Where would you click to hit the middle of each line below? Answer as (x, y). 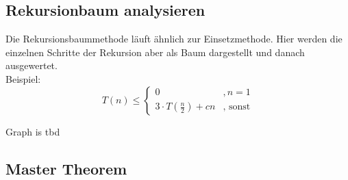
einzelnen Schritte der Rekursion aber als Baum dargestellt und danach (155, 52)
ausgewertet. (32, 65)
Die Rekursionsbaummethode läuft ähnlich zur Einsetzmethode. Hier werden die (174, 39)
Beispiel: (23, 78)
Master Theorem (66, 168)
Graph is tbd (33, 131)
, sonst (237, 107)
